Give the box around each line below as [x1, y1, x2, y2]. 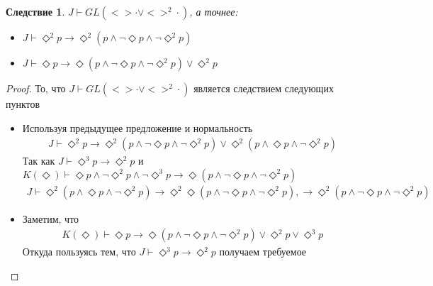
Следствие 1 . [6, 4, 65, 18]
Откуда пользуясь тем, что [22, 244, 136, 259]
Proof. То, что [6, 81, 66, 95]
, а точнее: [189, 4, 238, 18]
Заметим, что [22, 211, 79, 226]
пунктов [6, 97, 40, 111]
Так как [22, 153, 55, 168]
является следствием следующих [193, 81, 334, 95]
